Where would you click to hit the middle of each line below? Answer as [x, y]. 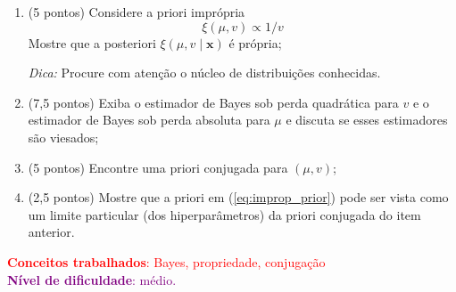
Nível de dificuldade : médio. [92, 279]
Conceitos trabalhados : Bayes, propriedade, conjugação [166, 261]
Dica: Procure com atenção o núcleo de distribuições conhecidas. [204, 73]
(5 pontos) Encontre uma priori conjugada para [158, 167]
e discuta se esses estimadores [367, 120]
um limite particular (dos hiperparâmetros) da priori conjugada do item [224, 214]
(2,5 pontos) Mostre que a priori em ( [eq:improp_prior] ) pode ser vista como [238, 197]
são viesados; [63, 137]
